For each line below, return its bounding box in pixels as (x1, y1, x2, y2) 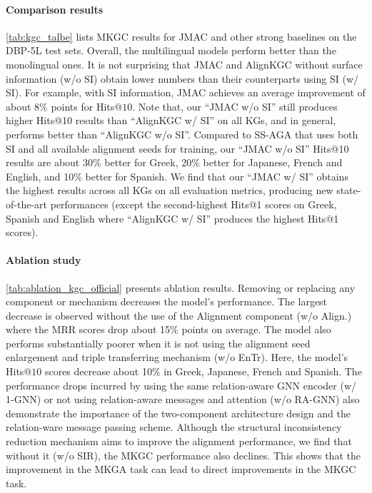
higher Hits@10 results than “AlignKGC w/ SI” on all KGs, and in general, (6, 113, 336, 128)
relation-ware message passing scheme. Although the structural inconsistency (6, 420, 342, 434)
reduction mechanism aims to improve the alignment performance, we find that (6, 434, 352, 449)
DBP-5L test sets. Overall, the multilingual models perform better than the (6, 43, 336, 58)
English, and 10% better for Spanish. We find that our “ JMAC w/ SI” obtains (6, 168, 348, 183)
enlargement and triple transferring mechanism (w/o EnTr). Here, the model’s (6, 350, 348, 365)
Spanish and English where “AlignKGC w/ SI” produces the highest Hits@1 (6, 210, 339, 225)
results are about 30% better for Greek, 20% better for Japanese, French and (6, 155, 343, 170)
